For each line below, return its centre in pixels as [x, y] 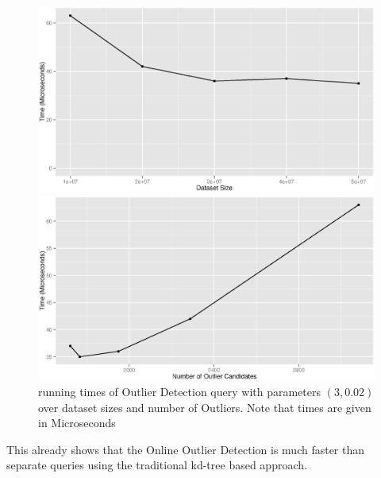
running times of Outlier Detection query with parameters [180, 392]
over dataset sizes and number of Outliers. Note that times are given [205, 407]
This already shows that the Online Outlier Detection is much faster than [186, 449]
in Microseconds [77, 423]
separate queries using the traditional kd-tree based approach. [157, 465]
